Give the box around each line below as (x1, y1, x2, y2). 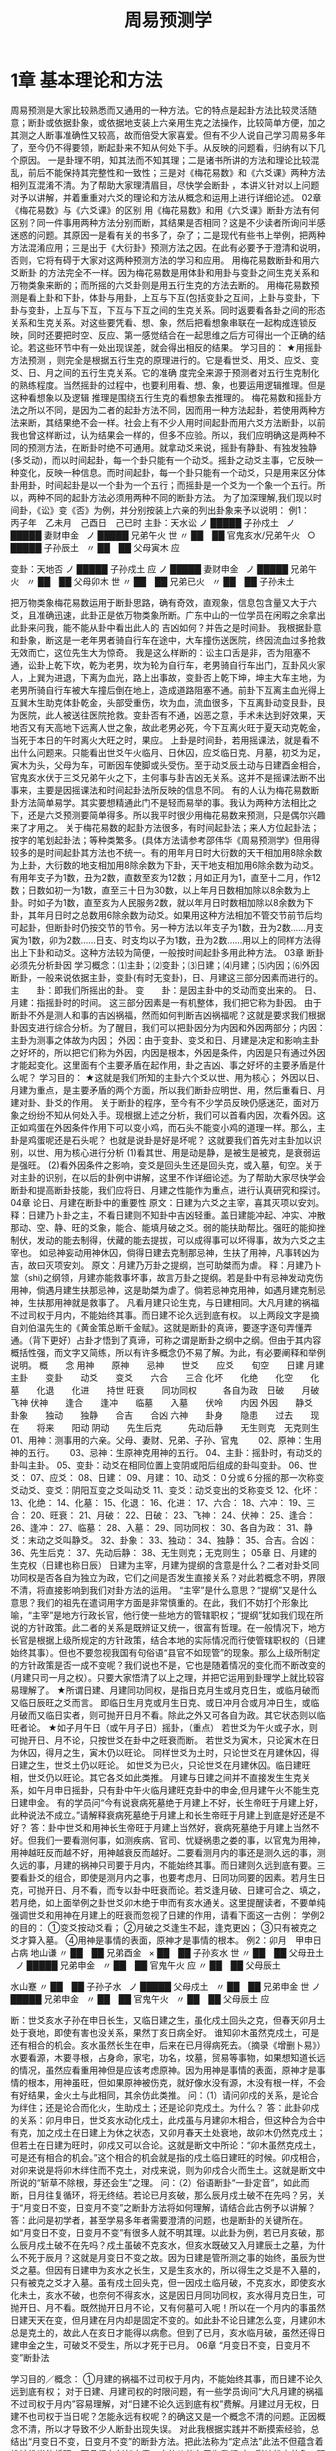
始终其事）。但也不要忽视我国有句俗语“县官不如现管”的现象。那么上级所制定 (10, 1646, 321, 1658)
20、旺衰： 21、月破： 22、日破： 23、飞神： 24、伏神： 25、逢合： (29, 1509, 316, 1521)
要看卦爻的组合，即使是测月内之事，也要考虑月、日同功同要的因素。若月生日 (10, 1871, 326, 1883)
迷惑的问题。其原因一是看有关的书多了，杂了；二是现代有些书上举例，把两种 (10, 229, 326, 241)
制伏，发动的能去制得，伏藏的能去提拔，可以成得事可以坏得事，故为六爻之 (10, 1234, 317, 1246)
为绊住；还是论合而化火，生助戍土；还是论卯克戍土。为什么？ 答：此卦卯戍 (10, 2101, 320, 2113)
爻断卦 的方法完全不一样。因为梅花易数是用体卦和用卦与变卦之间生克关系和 (10, 266, 320, 278)
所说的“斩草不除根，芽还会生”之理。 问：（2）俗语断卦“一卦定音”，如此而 (10, 2176, 310, 2188)
